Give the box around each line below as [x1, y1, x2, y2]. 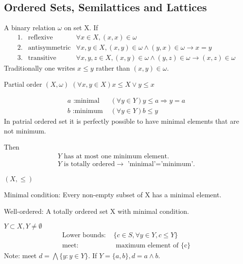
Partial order [4, 79, 42, 89]
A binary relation [4, 22, 55, 33]
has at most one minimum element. [64, 152, 169, 160]
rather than [96, 62, 130, 73]
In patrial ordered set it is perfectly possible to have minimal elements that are [4, 116, 239, 126]
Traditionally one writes [4, 62, 75, 73]
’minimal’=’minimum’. [127, 160, 195, 168]
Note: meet [4, 250, 37, 261]
